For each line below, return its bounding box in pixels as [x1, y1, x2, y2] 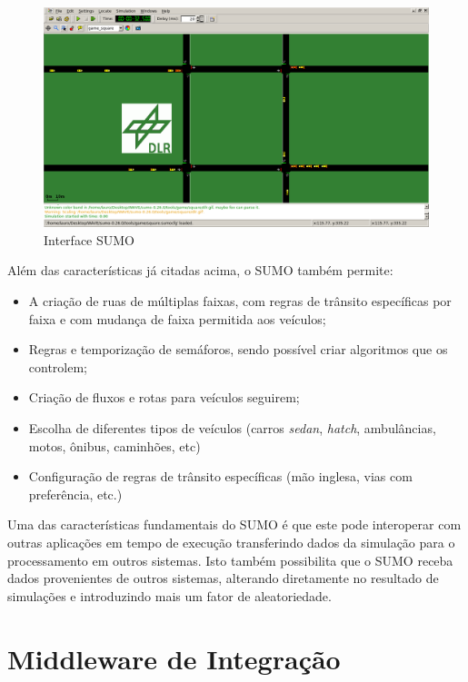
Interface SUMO [44, 230, 134, 249]
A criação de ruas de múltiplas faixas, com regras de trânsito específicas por [28, 292, 452, 310]
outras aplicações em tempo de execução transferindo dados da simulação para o [7, 532, 455, 551]
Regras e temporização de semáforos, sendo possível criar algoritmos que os [28, 340, 448, 359]
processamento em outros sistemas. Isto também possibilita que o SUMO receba [7, 550, 453, 569]
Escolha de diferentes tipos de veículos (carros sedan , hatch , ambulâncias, [28, 418, 436, 437]
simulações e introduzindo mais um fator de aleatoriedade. [7, 586, 332, 605]
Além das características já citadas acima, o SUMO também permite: [7, 261, 393, 280]
